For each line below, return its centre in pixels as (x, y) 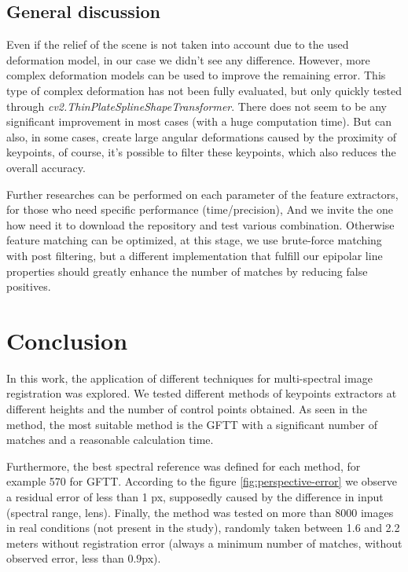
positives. (29, 286)
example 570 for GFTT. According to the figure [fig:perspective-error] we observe (202, 481)
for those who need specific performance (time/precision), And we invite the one (200, 209)
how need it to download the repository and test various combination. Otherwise (200, 224)
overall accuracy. (46, 167)
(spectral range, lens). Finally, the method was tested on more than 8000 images (200, 512)
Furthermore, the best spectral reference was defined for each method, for (184, 466)
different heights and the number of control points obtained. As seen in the (187, 409)
